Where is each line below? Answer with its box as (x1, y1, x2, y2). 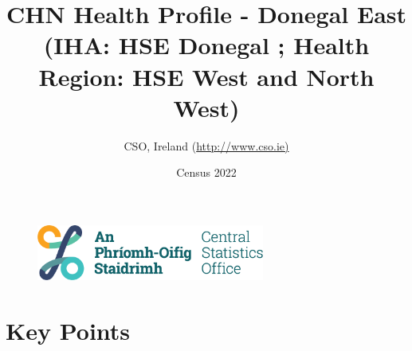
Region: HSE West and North (38, 60, 375, 92)
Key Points (6, 314, 131, 346)
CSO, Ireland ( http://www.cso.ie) (124, 137, 289, 154)
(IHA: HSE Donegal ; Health (43, 29, 370, 61)
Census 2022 (176, 164, 237, 181)
